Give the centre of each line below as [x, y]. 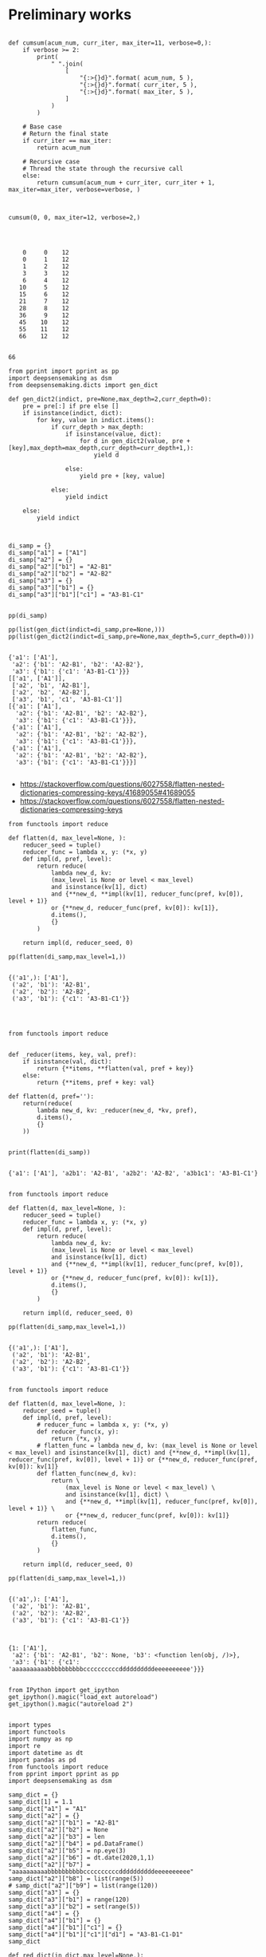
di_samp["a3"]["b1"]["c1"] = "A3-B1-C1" [76, 595]
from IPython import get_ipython [64, 1690]
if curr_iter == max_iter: [67, 140]
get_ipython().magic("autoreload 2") [71, 1704]
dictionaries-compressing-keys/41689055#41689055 [108, 793]
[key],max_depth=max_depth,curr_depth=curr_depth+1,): [101, 448]
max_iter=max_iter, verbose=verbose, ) [74, 189]
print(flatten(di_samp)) [49, 1152]
